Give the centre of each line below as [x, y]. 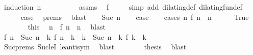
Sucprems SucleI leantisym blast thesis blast [95, 47]
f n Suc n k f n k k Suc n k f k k [75, 36]
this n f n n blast [67, 27]
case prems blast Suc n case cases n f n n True [135, 17]
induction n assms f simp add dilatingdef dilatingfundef [123, 7]
